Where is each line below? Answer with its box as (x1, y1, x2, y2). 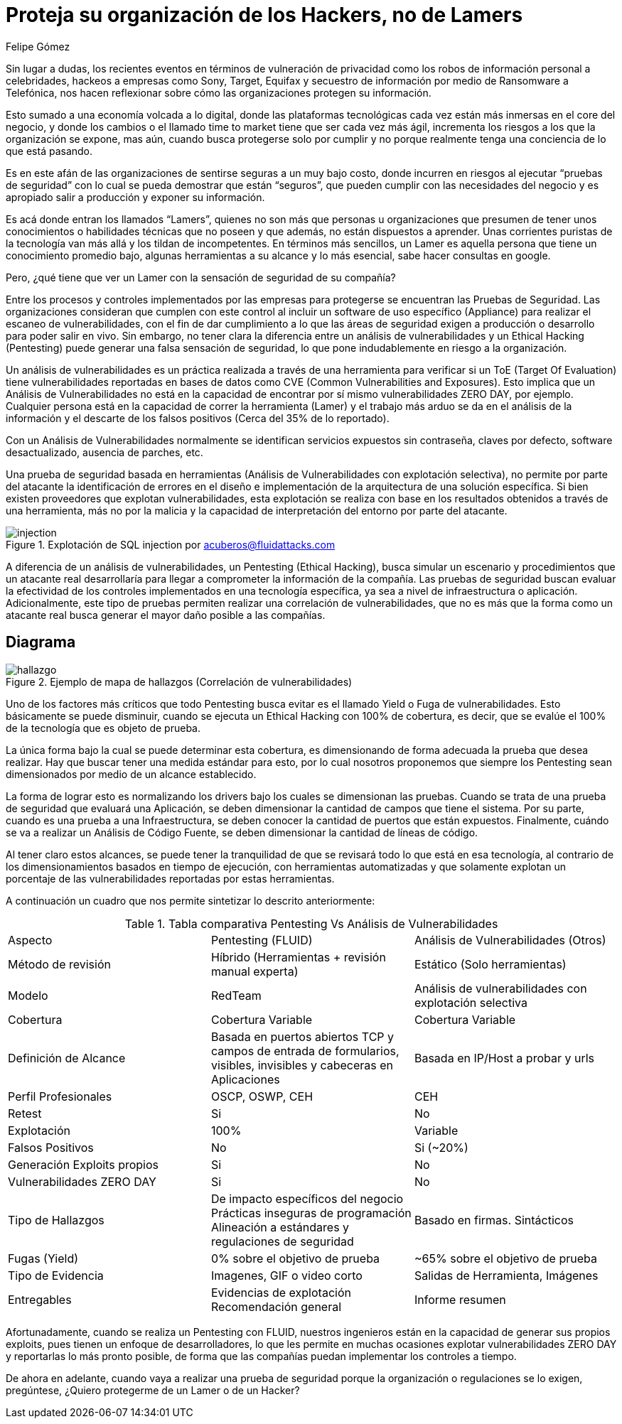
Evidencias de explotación (210, 1285, 351, 1300)
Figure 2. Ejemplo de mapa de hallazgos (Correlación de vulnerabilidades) (6, 675, 353, 688)
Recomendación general (210, 1299, 342, 1314)
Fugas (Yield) (8, 1251, 79, 1266)
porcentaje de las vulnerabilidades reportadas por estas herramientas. (6, 872, 335, 885)
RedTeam (210, 988, 262, 1003)
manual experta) (210, 964, 299, 978)
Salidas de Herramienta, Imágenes (414, 1268, 599, 1283)
